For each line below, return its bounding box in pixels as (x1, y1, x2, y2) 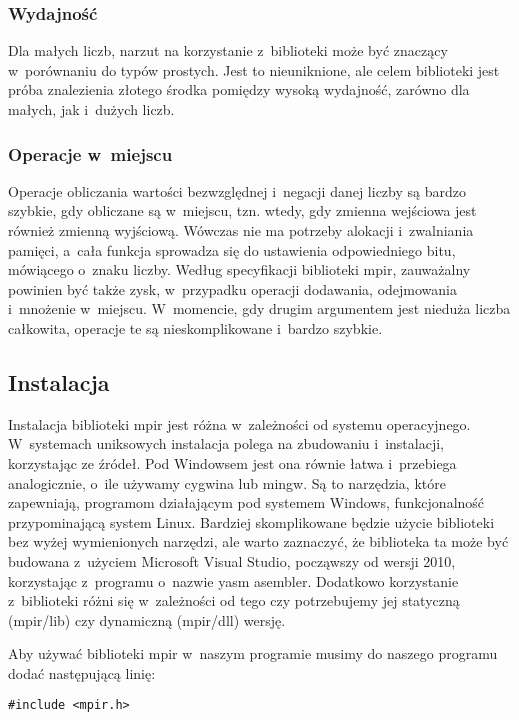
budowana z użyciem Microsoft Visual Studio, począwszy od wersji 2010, (8, 550, 456, 571)
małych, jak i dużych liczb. (8, 99, 175, 119)
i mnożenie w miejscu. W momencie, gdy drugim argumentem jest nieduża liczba (8, 298, 511, 319)
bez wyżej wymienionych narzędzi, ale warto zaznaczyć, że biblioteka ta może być (8, 531, 509, 552)
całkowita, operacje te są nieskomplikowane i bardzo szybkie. (8, 317, 383, 338)
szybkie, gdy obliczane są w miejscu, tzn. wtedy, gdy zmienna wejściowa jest (8, 200, 477, 221)
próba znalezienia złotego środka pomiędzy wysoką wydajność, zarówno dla (8, 79, 470, 100)
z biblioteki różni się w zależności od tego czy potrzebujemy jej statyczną (8, 590, 460, 611)
